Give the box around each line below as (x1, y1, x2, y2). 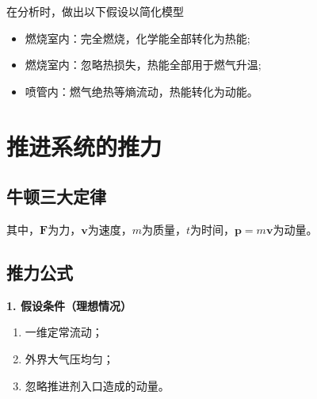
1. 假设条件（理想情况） (6, 297, 132, 313)
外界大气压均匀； (25, 350, 114, 366)
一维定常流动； (25, 324, 103, 340)
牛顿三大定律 (6, 184, 106, 209)
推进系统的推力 (6, 129, 162, 162)
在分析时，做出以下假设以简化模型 (6, 3, 184, 19)
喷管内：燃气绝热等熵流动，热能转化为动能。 (25, 82, 258, 99)
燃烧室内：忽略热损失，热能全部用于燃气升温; (25, 56, 262, 73)
